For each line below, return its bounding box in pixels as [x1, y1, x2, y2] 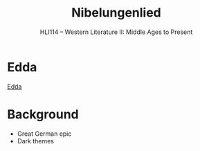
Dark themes [17, 136, 54, 145]
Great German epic [17, 130, 72, 138]
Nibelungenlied [71, 5, 161, 21]
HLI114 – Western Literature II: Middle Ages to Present [39, 28, 193, 36]
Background [7, 106, 79, 122]
